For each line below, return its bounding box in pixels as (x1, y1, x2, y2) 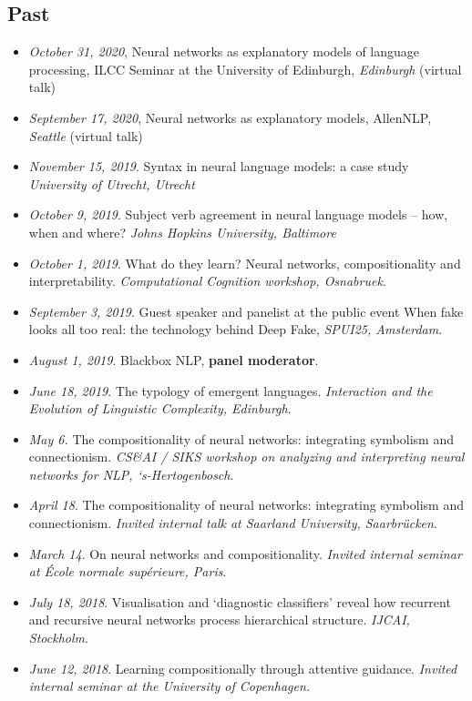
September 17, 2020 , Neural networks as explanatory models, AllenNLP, (28, 107, 432, 127)
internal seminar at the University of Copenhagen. (28, 676, 311, 696)
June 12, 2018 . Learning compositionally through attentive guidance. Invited (28, 658, 457, 677)
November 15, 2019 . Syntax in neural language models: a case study (28, 157, 409, 176)
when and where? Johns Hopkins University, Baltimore (28, 222, 336, 241)
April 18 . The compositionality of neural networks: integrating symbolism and (28, 495, 464, 514)
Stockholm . (28, 628, 88, 647)
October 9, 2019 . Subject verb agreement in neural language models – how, (28, 205, 448, 224)
